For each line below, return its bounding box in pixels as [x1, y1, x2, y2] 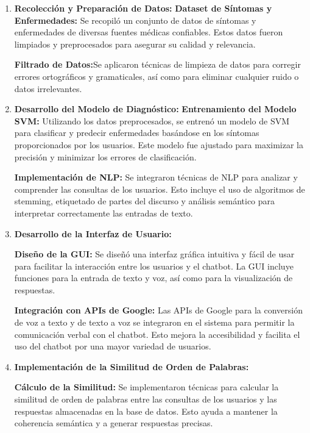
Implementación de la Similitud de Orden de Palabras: [14, 360, 249, 373]
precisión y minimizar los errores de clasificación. [14, 150, 197, 163]
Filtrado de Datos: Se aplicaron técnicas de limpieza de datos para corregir [14, 58, 301, 71]
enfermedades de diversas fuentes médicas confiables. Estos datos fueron [14, 26, 283, 38]
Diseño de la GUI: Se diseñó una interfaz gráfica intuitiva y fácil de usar [14, 248, 295, 260]
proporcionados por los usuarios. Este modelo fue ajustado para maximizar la [14, 138, 304, 151]
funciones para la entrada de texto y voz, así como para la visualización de [14, 271, 293, 284]
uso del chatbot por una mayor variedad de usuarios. [14, 340, 211, 352]
